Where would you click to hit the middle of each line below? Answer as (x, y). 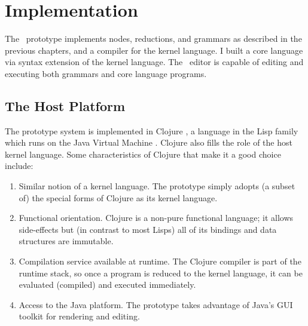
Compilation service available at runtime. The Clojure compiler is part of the (160, 261)
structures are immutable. (66, 241)
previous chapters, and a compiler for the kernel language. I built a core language (154, 50)
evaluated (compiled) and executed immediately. (107, 285)
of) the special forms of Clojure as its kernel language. (118, 197)
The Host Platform (65, 105)
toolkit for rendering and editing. (79, 316)
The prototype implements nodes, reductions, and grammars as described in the (153, 39)
